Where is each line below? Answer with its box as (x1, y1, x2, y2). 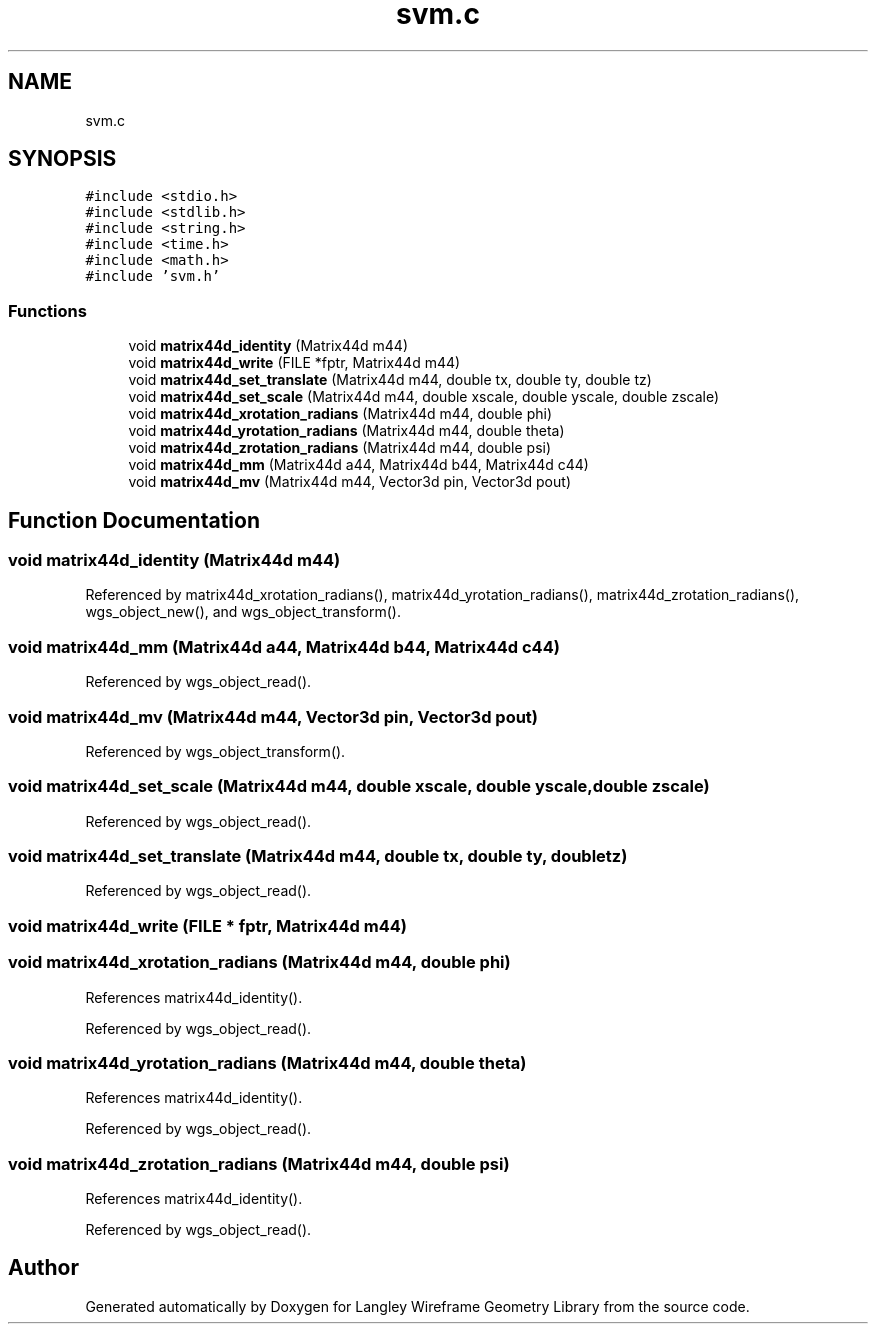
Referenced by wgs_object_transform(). (85, 742, 346, 760)
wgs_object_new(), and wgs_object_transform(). (85, 603, 401, 621)
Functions (8, 300, 87, 321)
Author (8, 1255, 79, 1281)
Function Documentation (8, 507, 260, 533)
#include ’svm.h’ (85, 268, 221, 285)
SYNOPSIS (8, 146, 117, 172)
